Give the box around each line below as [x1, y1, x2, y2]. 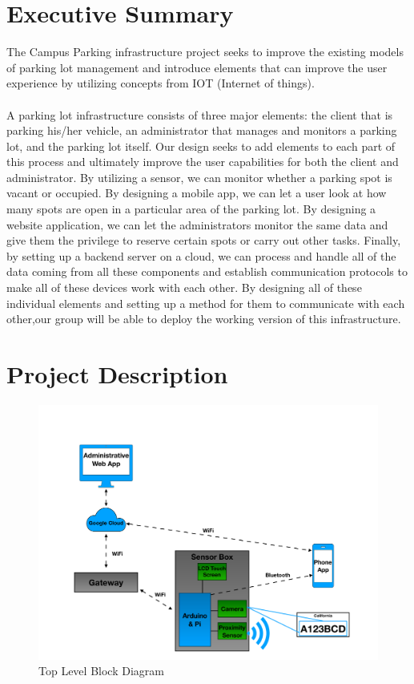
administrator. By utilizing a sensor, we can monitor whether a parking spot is [6, 168, 392, 185]
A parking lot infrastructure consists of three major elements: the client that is [6, 106, 393, 123]
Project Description [6, 358, 228, 390]
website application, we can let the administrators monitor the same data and [6, 216, 388, 233]
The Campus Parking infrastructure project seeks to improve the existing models [6, 43, 404, 60]
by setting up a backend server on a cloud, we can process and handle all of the [6, 247, 396, 264]
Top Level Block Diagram [38, 662, 164, 679]
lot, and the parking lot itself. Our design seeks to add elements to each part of [6, 137, 396, 154]
